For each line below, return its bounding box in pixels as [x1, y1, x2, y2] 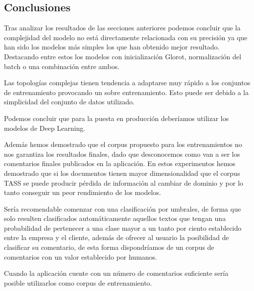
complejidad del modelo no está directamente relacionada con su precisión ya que [4, 32, 248, 42]
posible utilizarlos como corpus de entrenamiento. [4, 277, 152, 288]
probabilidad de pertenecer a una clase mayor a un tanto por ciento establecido [4, 222, 242, 233]
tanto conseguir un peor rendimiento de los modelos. [4, 187, 161, 197]
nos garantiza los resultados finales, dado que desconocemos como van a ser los [4, 148, 240, 159]
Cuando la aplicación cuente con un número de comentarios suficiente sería [4, 268, 229, 278]
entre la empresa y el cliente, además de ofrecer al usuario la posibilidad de [4, 232, 229, 242]
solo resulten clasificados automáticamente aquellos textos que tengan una [4, 213, 226, 223]
